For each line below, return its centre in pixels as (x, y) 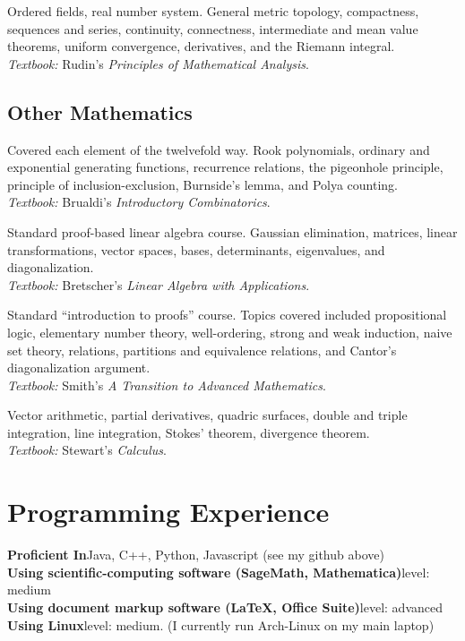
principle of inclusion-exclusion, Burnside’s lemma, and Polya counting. (202, 184)
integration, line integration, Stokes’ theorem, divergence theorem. (189, 432)
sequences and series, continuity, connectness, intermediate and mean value (213, 28)
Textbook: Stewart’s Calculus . (87, 450)
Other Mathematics (100, 111)
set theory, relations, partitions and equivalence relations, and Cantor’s (202, 350)
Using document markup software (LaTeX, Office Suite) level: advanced (225, 607)
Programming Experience (168, 512)
